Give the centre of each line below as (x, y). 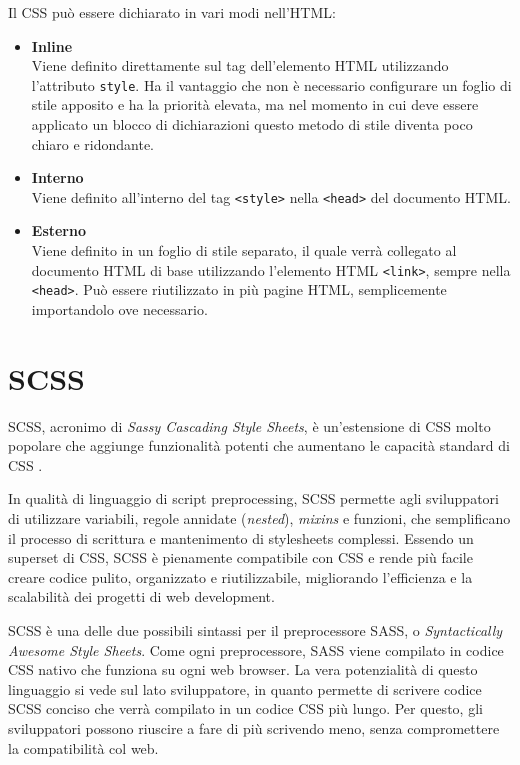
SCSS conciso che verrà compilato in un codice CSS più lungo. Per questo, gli (245, 708)
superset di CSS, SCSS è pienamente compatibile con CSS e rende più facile (240, 557)
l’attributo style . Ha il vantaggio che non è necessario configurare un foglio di (271, 84)
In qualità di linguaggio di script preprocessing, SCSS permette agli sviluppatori (253, 498)
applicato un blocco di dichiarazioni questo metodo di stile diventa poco (252, 124)
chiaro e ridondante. (93, 143)
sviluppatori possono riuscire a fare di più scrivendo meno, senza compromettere (254, 728)
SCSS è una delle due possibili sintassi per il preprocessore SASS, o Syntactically (255, 630)
